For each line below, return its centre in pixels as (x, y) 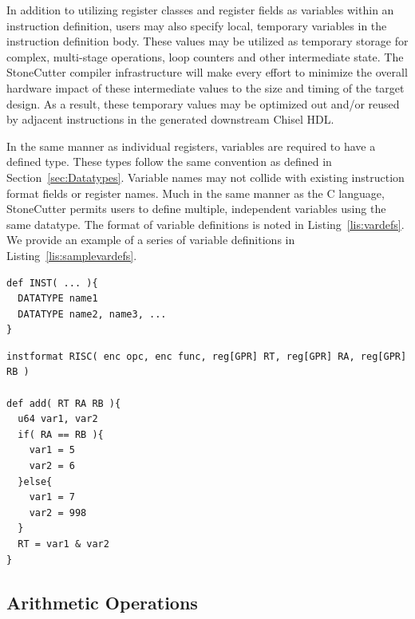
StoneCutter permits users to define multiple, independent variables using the (196, 209)
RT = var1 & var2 (63, 544)
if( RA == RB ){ (61, 434)
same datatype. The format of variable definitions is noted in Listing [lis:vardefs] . (206, 224)
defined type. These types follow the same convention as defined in (169, 162)
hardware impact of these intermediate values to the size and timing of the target (206, 87)
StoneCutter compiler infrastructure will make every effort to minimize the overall (207, 72)
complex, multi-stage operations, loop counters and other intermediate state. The (205, 56)
